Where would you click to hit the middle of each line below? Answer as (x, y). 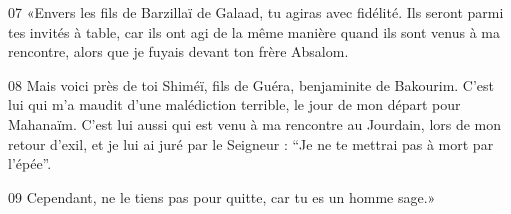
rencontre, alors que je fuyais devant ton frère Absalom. (178, 51)
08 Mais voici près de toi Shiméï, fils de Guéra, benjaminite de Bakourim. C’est (251, 84)
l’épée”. (30, 163)
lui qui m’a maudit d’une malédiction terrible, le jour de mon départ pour (234, 104)
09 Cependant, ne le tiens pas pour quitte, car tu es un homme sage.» (222, 196)
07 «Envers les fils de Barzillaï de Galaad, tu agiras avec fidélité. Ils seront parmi (256, 12)
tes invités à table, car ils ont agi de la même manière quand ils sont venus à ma (254, 31)
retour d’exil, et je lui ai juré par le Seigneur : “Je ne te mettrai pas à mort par (251, 143)
